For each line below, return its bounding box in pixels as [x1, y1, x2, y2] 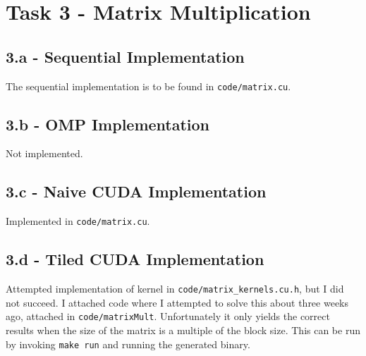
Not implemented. [6, 146, 83, 161]
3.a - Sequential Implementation [6, 45, 245, 67]
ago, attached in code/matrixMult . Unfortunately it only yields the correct [6, 309, 330, 324]
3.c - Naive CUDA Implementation [6, 180, 267, 202]
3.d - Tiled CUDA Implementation [6, 248, 264, 270]
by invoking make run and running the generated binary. [6, 336, 250, 351]
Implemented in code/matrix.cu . [6, 214, 150, 228]
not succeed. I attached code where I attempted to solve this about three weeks [6, 295, 349, 309]
